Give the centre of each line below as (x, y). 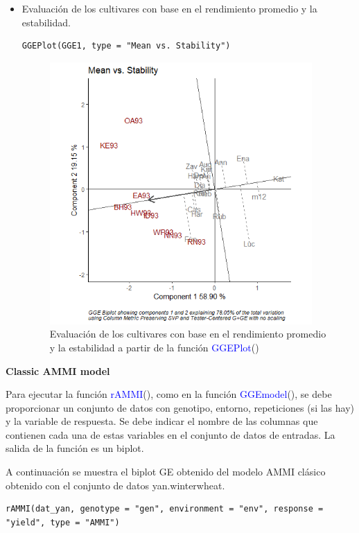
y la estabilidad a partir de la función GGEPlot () (154, 347)
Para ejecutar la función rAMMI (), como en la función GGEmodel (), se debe (169, 394)
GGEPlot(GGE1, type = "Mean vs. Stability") (126, 46)
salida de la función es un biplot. (75, 448)
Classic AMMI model (58, 370)
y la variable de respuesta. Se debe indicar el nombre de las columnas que (162, 421)
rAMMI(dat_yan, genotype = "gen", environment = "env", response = (165, 509)
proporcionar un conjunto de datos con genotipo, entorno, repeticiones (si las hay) (180, 407)
